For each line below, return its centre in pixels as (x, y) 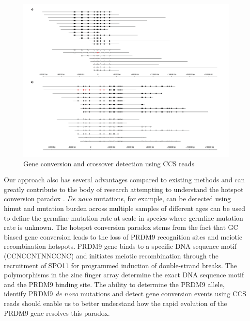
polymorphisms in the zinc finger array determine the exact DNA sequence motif (124, 275)
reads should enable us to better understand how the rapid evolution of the (116, 303)
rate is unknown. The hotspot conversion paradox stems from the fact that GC (121, 227)
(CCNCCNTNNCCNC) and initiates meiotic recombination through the (111, 256)
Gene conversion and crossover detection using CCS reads (109, 163)
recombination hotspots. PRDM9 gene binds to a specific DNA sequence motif (120, 246)
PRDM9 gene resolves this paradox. (57, 313)
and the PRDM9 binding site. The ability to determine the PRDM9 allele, (114, 284)
